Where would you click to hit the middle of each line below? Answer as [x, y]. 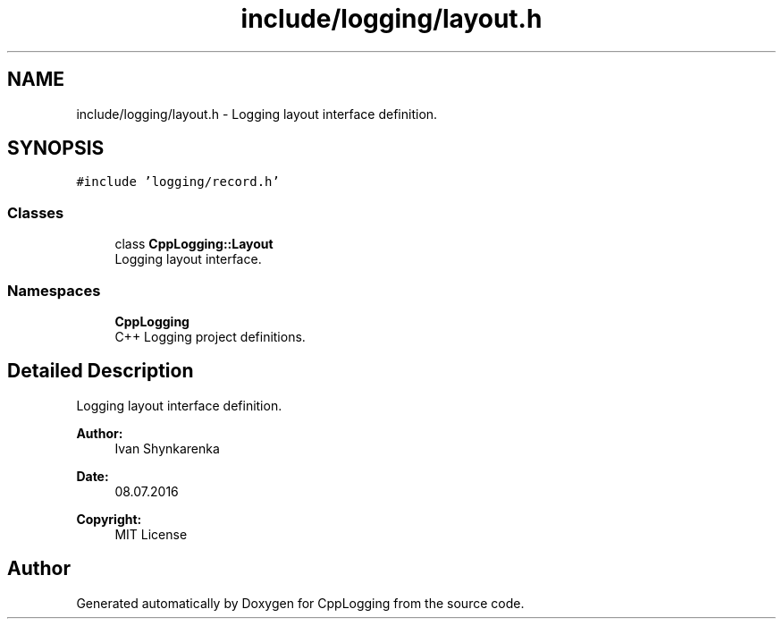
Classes [36, 212]
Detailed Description [101, 371]
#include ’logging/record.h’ [178, 182]
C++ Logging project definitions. [210, 336]
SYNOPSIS [56, 148]
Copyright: [109, 519]
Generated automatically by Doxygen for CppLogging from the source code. [300, 603]
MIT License [151, 534]
